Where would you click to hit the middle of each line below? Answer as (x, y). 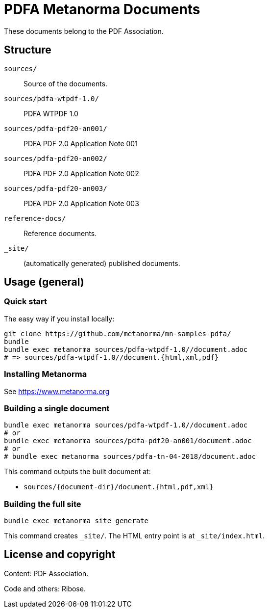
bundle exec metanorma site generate (76, 521)
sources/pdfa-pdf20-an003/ (56, 188)
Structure (28, 50)
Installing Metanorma (46, 374)
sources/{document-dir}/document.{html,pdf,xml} (119, 487)
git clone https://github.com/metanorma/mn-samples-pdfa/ (118, 333)
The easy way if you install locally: (59, 319)
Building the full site (43, 504)
